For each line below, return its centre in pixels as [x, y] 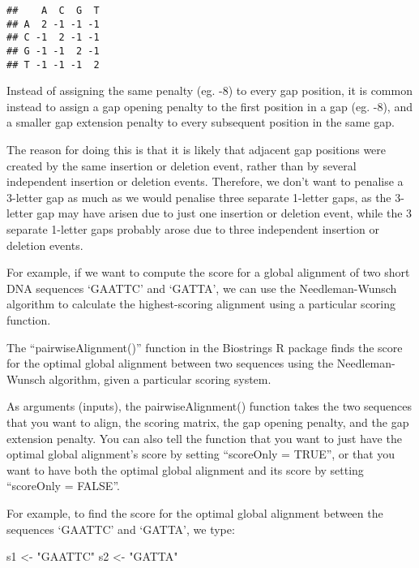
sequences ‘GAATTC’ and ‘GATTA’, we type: [121, 529]
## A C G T [53, 11]
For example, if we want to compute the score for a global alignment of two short [208, 272]
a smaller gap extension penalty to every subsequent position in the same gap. [201, 122]
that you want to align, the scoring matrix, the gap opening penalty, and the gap [208, 422]
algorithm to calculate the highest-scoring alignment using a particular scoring [201, 304]
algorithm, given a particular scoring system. [160, 379]
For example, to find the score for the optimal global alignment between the [195, 512]
